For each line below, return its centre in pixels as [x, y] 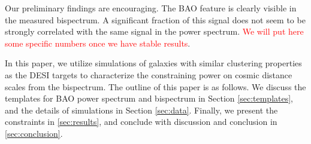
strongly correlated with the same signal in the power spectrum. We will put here [154, 31]
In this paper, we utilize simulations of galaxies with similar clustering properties [153, 63]
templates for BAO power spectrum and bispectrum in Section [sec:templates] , [149, 98]
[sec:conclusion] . [34, 133]
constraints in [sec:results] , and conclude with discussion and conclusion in [141, 122]
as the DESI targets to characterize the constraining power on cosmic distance [149, 74]
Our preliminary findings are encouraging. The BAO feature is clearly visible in [151, 8]
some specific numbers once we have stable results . [98, 43]
